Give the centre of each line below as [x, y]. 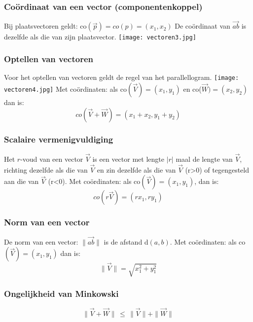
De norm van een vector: [41, 241]
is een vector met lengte [128, 159]
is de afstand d [126, 241]
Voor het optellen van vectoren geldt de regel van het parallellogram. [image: [122, 77]
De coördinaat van [202, 26]
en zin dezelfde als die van [136, 169]
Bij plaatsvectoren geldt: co [45, 26]
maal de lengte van [204, 159]
